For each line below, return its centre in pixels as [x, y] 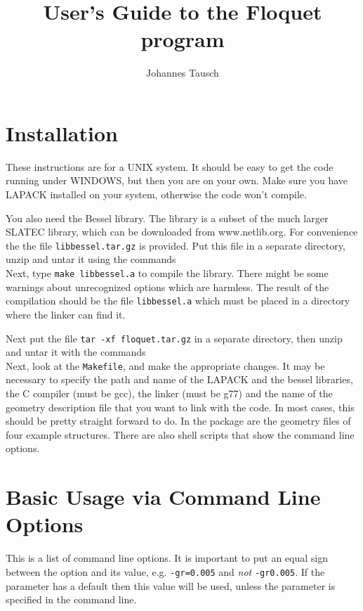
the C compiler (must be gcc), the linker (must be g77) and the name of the [169, 393]
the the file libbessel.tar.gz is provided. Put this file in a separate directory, [176, 245]
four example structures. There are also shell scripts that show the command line [180, 434]
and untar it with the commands [76, 352]
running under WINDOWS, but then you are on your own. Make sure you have [177, 180]
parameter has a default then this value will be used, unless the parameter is [171, 585]
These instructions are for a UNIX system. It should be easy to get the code [170, 166]
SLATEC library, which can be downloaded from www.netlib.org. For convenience [182, 232]
